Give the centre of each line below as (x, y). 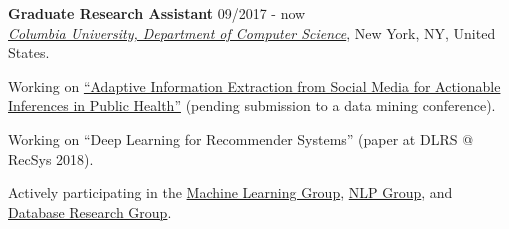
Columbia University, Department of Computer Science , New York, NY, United (252, 32)
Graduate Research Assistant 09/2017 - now (157, 13)
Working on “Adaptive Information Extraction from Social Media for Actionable (254, 85)
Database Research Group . (90, 211)
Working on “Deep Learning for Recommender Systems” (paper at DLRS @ (241, 138)
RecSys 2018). (51, 158)
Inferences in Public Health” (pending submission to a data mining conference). (252, 105)
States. (29, 52)
